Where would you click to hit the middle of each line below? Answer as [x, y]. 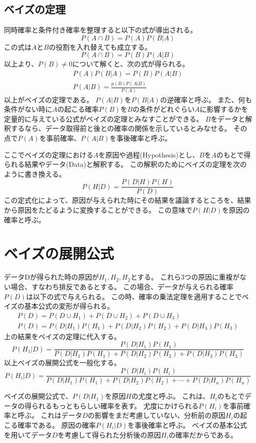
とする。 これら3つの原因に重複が [185, 277]
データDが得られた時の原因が [51, 277]
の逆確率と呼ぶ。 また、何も [206, 99]
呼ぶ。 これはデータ [50, 415]
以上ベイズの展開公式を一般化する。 [63, 363]
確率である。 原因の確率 [57, 425]
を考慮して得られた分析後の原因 [109, 434]
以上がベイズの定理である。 [49, 99]
